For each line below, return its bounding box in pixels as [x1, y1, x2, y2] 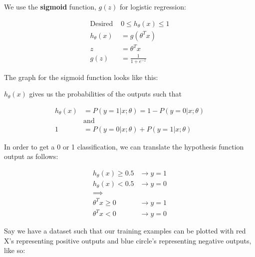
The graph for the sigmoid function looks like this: [4, 71, 158, 82]
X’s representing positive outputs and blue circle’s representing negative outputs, [4, 235, 252, 245]
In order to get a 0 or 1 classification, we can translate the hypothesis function [4, 141, 244, 151]
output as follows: [4, 151, 58, 161]
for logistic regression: [119, 1, 186, 11]
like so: [4, 245, 25, 255]
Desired [90, 20, 113, 27]
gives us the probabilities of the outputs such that [29, 88, 182, 99]
